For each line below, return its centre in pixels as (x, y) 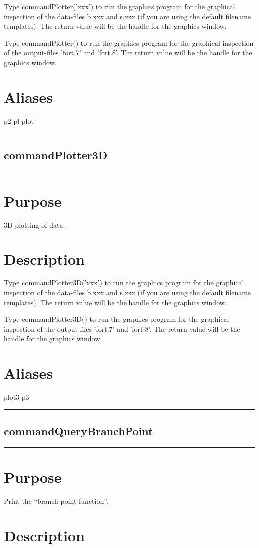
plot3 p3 (17, 397)
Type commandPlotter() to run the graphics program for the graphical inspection (129, 43)
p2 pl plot (19, 120)
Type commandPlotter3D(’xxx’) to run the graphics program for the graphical (124, 283)
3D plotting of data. (35, 224)
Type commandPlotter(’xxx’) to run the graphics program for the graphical (120, 6)
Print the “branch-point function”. (56, 500)
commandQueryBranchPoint (79, 431)
